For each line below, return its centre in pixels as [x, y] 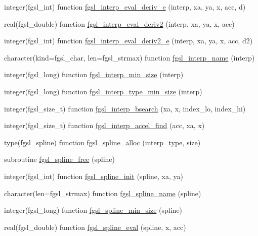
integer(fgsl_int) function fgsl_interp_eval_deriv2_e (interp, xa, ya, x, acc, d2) [128, 41]
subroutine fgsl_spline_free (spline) [59, 159]
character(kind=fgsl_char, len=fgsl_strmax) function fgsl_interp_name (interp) [130, 57]
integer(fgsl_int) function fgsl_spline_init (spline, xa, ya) [94, 176]
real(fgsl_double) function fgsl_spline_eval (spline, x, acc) [95, 227]
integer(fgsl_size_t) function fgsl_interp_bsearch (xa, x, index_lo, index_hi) [125, 108]
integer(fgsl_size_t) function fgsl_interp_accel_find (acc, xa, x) [104, 125]
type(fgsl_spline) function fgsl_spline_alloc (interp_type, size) [102, 142]
